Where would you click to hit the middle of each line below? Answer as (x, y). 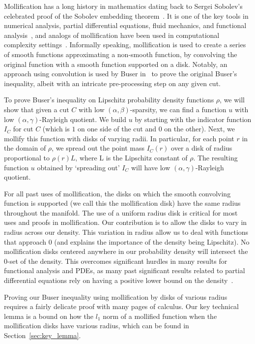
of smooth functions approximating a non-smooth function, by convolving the (121, 54)
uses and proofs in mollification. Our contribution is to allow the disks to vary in (126, 222)
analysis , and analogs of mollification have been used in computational (112, 35)
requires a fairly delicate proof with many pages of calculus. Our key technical (121, 306)
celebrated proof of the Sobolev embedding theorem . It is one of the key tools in (126, 16)
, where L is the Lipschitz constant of (131, 157)
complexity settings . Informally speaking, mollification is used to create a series (125, 45)
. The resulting (215, 157)
